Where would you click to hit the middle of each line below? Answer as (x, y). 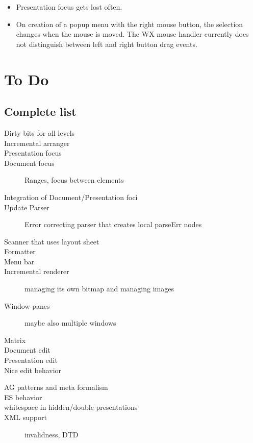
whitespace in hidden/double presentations (71, 407)
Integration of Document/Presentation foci (71, 197)
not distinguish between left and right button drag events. (107, 44)
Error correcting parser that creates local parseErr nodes (113, 224)
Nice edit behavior (33, 370)
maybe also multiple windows (70, 323)
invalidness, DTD (52, 434)
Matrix (15, 340)
